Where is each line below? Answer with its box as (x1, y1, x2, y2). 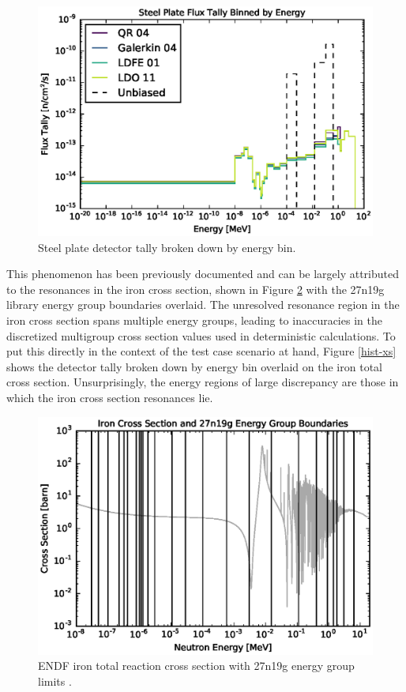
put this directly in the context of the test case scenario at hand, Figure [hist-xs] (6, 343, 397, 359)
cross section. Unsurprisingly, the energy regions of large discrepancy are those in (6, 374, 399, 390)
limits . (38, 672, 72, 689)
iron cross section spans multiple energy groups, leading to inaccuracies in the (6, 312, 382, 329)
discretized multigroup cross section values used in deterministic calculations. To (6, 327, 396, 344)
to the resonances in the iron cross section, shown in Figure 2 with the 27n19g (6, 280, 385, 297)
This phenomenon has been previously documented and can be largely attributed (6, 265, 400, 282)
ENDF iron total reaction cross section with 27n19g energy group (38, 657, 355, 674)
